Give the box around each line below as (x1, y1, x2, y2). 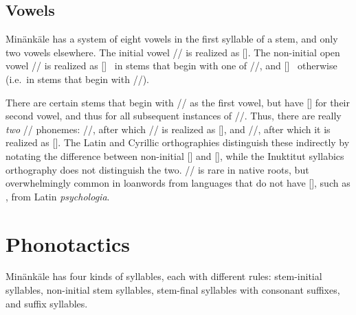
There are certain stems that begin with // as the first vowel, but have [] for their (5, 95, 351, 109)
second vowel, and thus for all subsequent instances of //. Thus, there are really (5, 108, 342, 123)
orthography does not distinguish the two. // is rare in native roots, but (5, 162, 309, 176)
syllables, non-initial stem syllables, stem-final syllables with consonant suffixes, (5, 283, 340, 297)
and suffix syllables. (5, 296, 88, 310)
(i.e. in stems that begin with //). (5, 71, 149, 86)
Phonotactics (5, 229, 130, 257)
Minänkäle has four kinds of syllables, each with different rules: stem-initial (5, 269, 322, 283)
